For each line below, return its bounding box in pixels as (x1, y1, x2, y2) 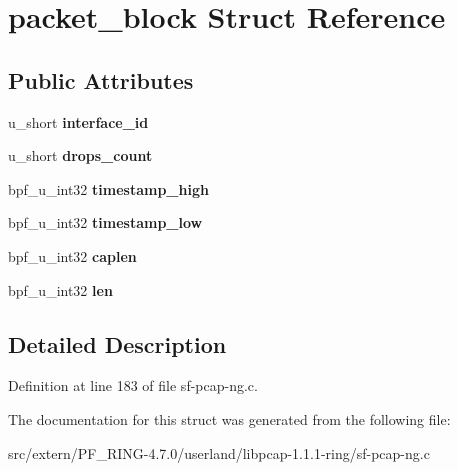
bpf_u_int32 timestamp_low (8, 212, 203, 233)
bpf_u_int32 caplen (8, 245, 137, 266)
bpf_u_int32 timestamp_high (8, 178, 209, 199)
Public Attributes (8, 64, 194, 95)
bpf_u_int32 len (8, 279, 113, 300)
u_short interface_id (8, 111, 149, 132)
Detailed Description (8, 328, 227, 359)
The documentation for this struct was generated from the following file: (8, 408, 451, 429)
